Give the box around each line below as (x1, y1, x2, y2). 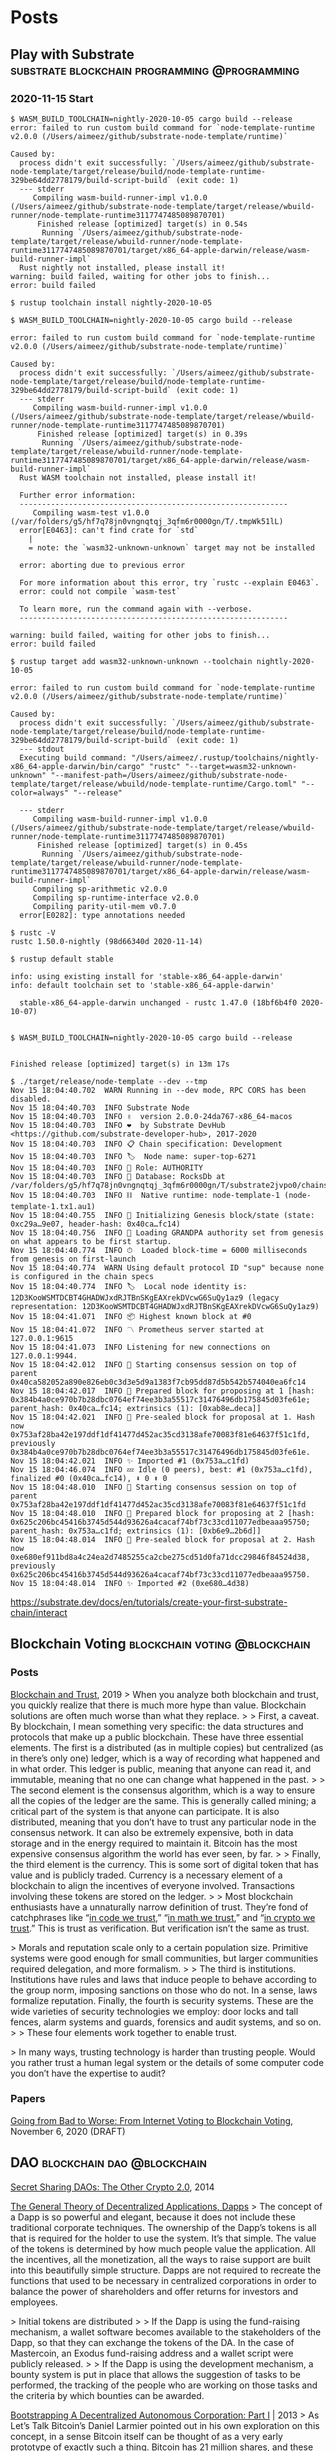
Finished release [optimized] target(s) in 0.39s (36, 429, 248, 439)
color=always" (10, 787, 70, 798)
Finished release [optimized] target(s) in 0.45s (36, 840, 248, 850)
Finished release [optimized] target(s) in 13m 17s (10, 1059, 230, 1069)
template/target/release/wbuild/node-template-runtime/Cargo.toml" (10, 779, 298, 789)
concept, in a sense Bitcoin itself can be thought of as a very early (10, 2430, 283, 2442)
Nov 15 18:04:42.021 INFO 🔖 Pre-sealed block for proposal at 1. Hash (10, 1412, 315, 1422)
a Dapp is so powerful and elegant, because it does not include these (10, 2211, 296, 2223)
